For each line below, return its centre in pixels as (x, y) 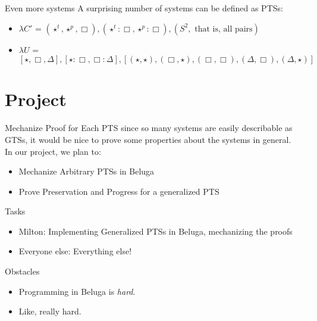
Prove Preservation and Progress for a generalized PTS (119, 191)
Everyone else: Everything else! (75, 251)
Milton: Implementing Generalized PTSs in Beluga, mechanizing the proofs (156, 231)
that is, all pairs (224, 29)
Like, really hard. (50, 311)
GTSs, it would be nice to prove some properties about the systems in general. (148, 139)
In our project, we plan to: (53, 151)
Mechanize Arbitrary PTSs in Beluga (87, 171)
